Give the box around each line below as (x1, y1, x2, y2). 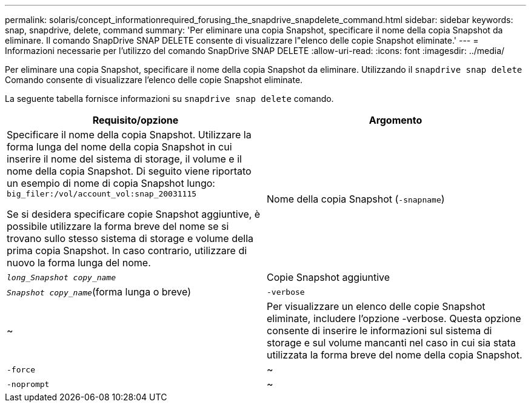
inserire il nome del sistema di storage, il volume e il (7, 153, 242, 165)
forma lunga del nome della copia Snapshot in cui (7, 141, 232, 153)
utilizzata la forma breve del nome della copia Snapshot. (267, 349, 523, 361)
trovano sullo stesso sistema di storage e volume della (7, 232, 254, 244)
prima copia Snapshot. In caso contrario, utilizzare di (7, 244, 247, 257)
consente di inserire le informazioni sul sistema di (267, 325, 492, 337)
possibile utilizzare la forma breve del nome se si (7, 220, 229, 232)
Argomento (369, 114, 422, 126)
